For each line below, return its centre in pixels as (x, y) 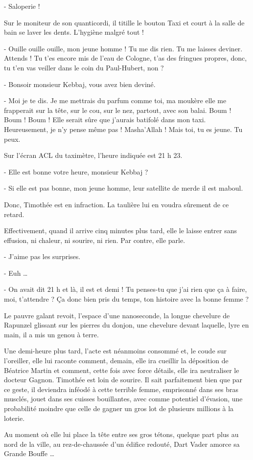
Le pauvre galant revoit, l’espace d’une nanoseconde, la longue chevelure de (117, 315)
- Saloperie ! (22, 6)
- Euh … (16, 273)
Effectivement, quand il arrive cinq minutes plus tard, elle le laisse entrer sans (121, 230)
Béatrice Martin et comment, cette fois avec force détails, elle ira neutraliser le (122, 370)
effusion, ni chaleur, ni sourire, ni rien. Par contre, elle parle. (95, 240)
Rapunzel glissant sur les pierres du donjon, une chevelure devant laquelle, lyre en (126, 325)
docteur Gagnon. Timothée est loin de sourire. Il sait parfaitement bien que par (123, 380)
